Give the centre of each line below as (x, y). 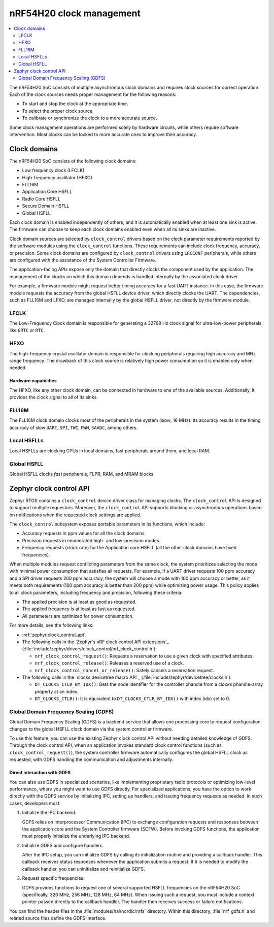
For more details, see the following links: (52, 625)
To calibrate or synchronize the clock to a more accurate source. (90, 118)
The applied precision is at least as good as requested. (79, 602)
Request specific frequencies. (53, 878)
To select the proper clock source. (58, 111)
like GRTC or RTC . (27, 330)
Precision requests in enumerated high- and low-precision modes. (91, 540)
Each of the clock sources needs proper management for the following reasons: (93, 94)
